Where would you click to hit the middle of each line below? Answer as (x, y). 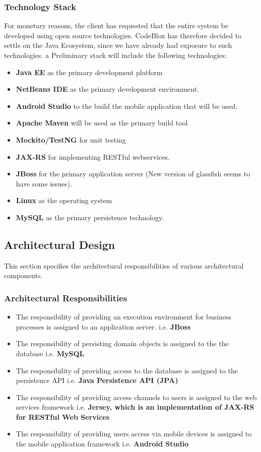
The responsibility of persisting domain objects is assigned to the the (122, 343)
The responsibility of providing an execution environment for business (123, 317)
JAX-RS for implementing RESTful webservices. (93, 156)
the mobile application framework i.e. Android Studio (102, 444)
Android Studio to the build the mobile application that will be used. (127, 106)
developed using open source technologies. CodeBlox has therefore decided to (123, 35)
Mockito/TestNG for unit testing (71, 139)
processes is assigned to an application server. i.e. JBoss (103, 326)
